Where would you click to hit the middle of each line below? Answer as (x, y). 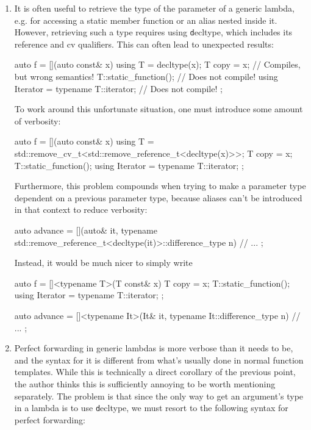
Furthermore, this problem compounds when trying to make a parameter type (160, 186)
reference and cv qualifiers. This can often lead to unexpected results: (144, 44)
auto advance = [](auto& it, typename (86, 230)
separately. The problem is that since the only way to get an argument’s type (159, 396)
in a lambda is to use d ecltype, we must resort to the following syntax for (151, 408)
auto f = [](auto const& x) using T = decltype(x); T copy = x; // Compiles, (157, 64)
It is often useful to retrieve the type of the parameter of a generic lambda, (155, 8)
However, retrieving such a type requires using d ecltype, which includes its (153, 32)
